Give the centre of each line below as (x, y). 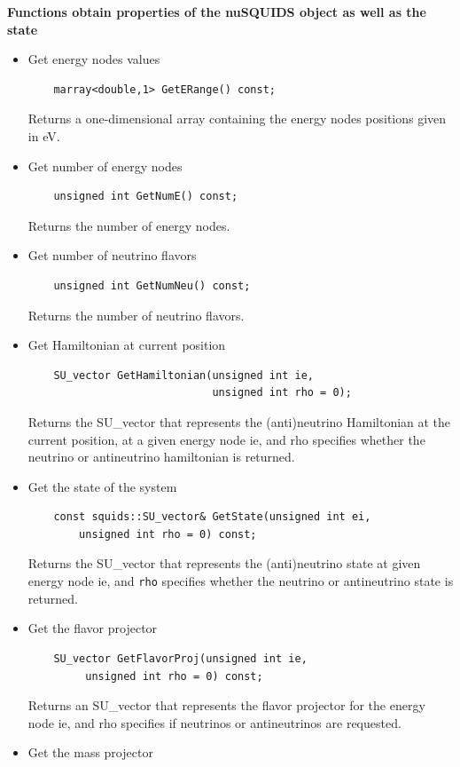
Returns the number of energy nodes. (129, 225)
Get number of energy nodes (105, 166)
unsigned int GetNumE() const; (146, 197)
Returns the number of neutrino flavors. (136, 315)
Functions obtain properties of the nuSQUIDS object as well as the (217, 12)
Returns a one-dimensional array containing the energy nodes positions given (237, 119)
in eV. (44, 135)
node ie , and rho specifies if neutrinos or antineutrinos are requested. (214, 722)
